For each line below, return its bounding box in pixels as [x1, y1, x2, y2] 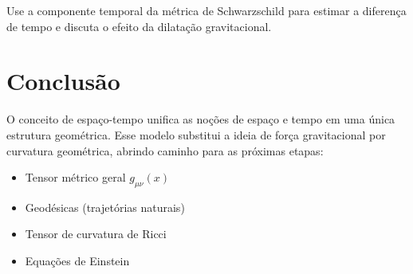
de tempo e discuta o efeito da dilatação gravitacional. [6, 18, 272, 34]
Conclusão [6, 65, 120, 97]
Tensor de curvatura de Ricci [25, 225, 167, 242]
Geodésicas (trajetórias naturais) [25, 198, 185, 215]
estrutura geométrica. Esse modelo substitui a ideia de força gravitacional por [6, 126, 386, 143]
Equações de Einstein [25, 252, 130, 269]
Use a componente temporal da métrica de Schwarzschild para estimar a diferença [6, 2, 407, 18]
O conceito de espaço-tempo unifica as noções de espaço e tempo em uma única [6, 111, 395, 127]
